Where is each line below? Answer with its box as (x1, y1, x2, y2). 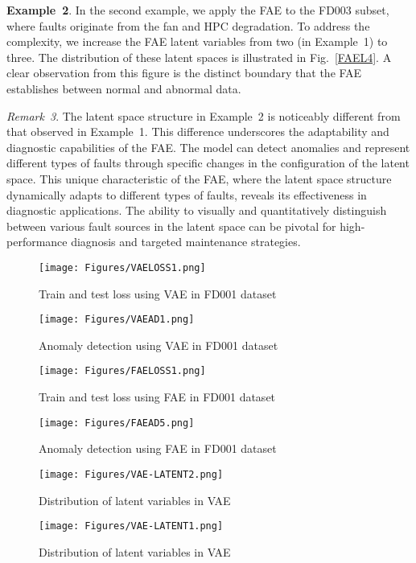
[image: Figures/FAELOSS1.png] (39, 365, 206, 377)
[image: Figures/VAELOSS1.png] (39, 261, 206, 273)
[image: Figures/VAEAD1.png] (39, 314, 195, 326)
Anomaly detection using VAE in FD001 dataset (39, 336, 278, 353)
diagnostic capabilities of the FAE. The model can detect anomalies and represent (6, 138, 410, 155)
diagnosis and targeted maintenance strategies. (71, 233, 301, 250)
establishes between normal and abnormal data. (6, 80, 241, 97)
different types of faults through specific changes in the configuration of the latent (6, 154, 410, 171)
